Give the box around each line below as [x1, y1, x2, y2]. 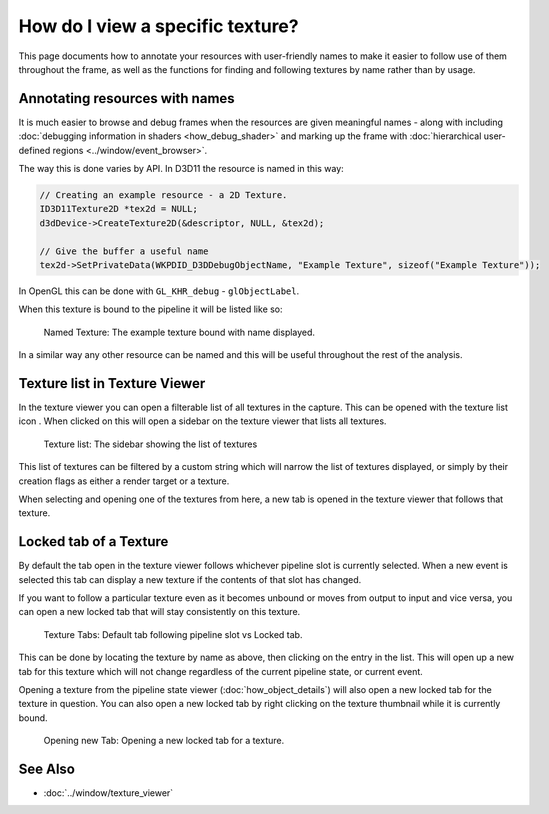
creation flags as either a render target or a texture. [18, 475, 230, 487]
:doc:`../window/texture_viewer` [43, 787, 174, 799]
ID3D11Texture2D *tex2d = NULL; [39, 203, 199, 215]
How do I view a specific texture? [18, 15, 299, 37]
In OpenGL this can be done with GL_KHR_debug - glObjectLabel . [18, 285, 300, 297]
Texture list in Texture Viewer [18, 375, 206, 392]
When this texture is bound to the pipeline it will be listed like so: [18, 303, 284, 315]
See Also [18, 760, 75, 777]
